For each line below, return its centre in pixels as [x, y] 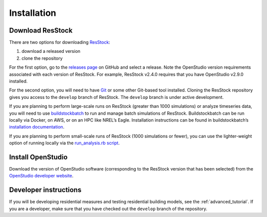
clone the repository [42, 58]
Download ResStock [41, 30]
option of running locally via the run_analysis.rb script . [64, 143]
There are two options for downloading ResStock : [60, 43]
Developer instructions [45, 190]
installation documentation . [37, 127]
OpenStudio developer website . [41, 176]
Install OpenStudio [38, 157]
